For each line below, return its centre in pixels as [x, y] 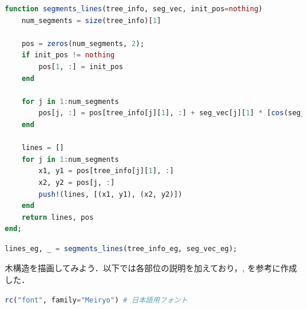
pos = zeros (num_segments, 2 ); [83, 43]
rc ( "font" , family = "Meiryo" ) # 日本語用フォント [96, 300]
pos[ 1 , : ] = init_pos [81, 66]
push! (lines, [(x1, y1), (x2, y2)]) [110, 194]
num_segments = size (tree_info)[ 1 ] [91, 20]
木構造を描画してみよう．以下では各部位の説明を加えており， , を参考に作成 [151, 268]
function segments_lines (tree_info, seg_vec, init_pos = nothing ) [134, 9]
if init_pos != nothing [68, 55]
